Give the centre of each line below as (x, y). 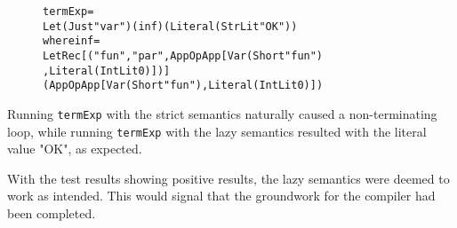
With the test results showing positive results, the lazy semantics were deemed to (228, 178)
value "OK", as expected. (75, 149)
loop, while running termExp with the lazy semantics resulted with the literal (217, 131)
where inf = (72, 41)
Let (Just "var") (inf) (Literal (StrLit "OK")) (170, 26)
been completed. (52, 213)
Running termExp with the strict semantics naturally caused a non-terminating (222, 113)
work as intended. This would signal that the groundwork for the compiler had (221, 196)
